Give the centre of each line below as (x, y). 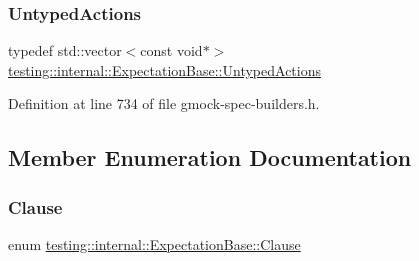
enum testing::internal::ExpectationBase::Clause (154, 244)
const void (171, 50)
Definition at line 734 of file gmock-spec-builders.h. (164, 103)
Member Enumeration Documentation (210, 157)
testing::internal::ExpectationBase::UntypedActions (164, 69)
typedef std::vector (65, 50)
